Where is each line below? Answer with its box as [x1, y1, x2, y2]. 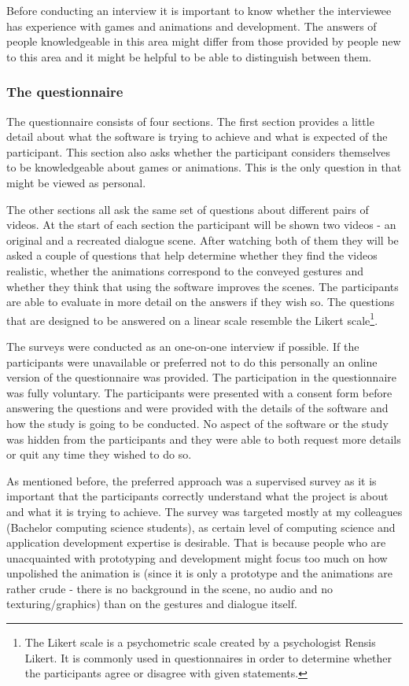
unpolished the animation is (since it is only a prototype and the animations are [6, 565, 392, 581]
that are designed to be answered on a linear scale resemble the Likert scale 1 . [6, 309, 378, 328]
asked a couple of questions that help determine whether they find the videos [6, 247, 378, 264]
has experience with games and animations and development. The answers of [6, 17, 377, 34]
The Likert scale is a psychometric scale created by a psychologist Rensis [24, 634, 376, 651]
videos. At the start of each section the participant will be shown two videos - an [6, 216, 396, 233]
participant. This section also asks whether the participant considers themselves [6, 143, 391, 160]
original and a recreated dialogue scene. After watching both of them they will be [6, 231, 399, 248]
